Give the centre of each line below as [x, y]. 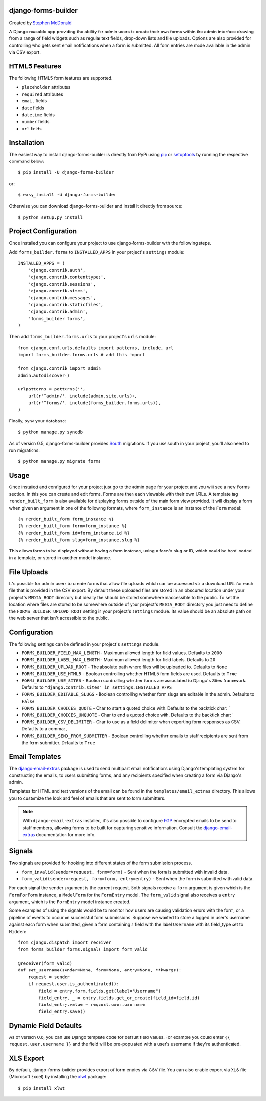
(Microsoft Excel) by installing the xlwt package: [58, 1077]
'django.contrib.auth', [57, 270]
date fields [33, 108]
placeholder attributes [46, 87]
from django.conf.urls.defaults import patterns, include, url [96, 348]
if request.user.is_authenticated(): [73, 984]
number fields [35, 122]
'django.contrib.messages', [62, 298]
